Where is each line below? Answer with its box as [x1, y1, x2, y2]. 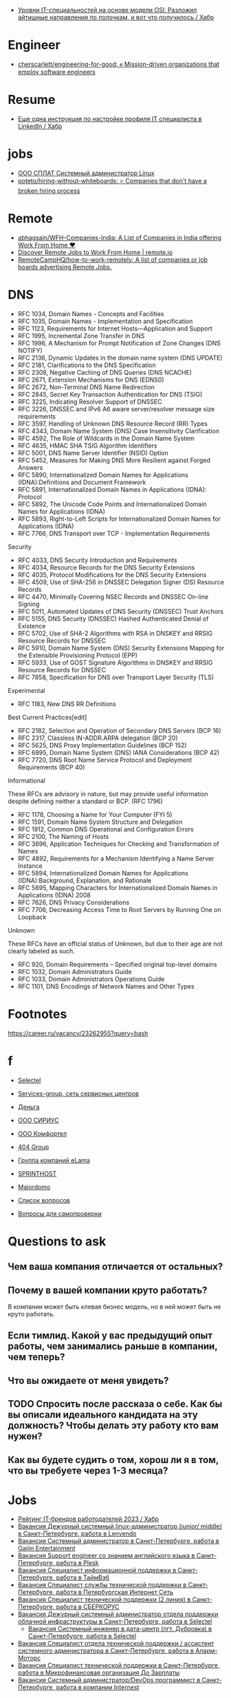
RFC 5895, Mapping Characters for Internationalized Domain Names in [17, 883, 218, 891]
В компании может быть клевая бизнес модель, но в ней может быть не [8, 1302, 221, 1311]
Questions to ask [8, 1233, 107, 1249]
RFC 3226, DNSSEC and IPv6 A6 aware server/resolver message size [17, 404, 215, 413]
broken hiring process [17, 186, 80, 195]
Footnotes [8, 1006, 67, 1022]
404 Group [17, 1143, 49, 1151]
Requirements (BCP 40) [17, 763, 85, 771]
